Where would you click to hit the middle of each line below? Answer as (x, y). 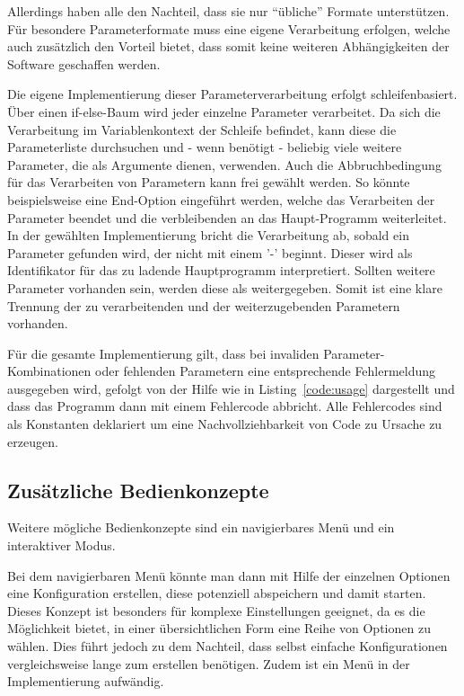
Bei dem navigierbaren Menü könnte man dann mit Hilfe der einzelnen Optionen (229, 575)
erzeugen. (33, 441)
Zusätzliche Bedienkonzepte (138, 490)
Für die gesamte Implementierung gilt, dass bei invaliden (163, 353)
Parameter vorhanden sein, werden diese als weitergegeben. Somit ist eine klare (225, 287)
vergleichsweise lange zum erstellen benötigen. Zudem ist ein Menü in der (209, 663)
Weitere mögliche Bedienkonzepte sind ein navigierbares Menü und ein (201, 527)
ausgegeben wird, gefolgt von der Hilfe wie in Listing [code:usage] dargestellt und (231, 388)
